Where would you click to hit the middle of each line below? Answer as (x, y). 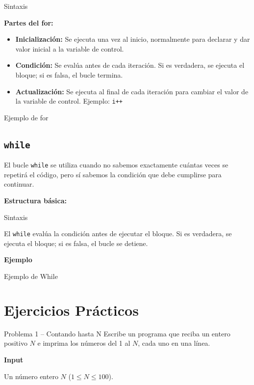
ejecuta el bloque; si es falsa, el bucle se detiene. (76, 243)
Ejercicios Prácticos (71, 310)
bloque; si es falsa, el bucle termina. (69, 74)
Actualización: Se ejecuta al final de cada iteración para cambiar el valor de (132, 91)
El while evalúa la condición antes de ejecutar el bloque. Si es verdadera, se (118, 234)
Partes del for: (29, 22)
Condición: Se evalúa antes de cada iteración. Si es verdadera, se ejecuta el (130, 65)
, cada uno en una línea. (174, 343)
